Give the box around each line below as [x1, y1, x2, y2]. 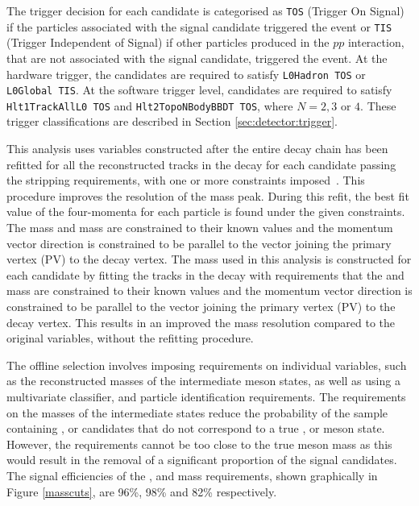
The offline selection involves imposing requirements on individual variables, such [6, 356, 407, 373]
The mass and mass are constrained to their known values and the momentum [6, 219, 393, 236]
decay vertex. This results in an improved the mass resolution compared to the [6, 313, 396, 330]
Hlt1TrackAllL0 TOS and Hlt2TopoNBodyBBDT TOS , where [6, 97, 293, 114]
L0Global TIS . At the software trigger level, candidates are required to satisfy [6, 81, 392, 98]
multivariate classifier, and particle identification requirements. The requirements [6, 388, 406, 404]
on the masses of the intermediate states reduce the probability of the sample [6, 404, 388, 421]
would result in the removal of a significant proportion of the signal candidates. [6, 451, 397, 468]
